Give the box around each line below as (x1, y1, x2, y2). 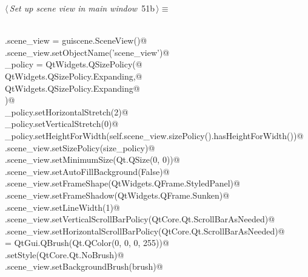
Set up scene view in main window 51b (9, 2, 155, 14)
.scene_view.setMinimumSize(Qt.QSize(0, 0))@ (5, 153, 180, 166)
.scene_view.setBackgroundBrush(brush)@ (5, 260, 163, 273)
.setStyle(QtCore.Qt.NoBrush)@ (5, 248, 124, 261)
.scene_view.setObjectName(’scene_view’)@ (5, 46, 170, 58)
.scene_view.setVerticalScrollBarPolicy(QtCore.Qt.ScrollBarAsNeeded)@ (5, 213, 275, 225)
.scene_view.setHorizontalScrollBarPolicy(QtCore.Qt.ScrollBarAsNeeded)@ (5, 224, 285, 237)
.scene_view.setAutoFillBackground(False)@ (5, 165, 170, 177)
